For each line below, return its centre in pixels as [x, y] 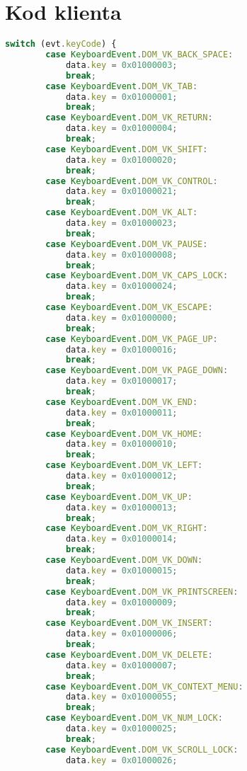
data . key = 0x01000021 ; [121, 192]
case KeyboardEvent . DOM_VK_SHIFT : [127, 149]
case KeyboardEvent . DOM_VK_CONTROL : [132, 181]
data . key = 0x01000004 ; [121, 128]
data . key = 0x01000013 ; [121, 507]
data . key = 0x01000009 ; [121, 602]
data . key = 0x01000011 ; [121, 412]
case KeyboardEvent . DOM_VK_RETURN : [129, 118]
